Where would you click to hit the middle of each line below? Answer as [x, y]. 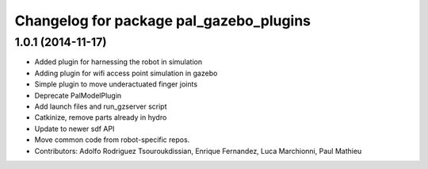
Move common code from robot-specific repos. [112, 140]
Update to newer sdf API [75, 129]
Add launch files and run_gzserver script [101, 106]
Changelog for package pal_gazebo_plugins [163, 21]
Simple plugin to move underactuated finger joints [116, 84]
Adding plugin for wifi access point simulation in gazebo [126, 73]
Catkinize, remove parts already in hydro [101, 117]
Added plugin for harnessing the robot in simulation [118, 62]
